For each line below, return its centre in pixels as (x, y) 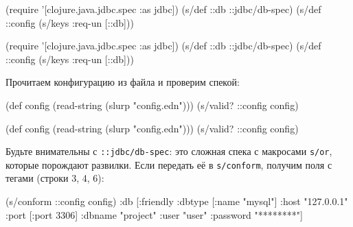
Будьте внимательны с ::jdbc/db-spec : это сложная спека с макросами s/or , (169, 151)
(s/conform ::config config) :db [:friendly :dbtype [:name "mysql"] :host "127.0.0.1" (177, 201)
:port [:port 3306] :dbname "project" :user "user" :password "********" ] (154, 214)
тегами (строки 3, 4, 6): (55, 178)
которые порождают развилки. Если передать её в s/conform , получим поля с (169, 164)
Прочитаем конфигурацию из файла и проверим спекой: (123, 82)
